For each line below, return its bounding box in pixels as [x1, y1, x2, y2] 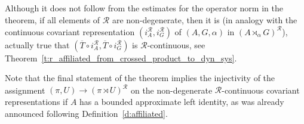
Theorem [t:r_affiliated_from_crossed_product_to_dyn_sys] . [5, 51, 237, 64]
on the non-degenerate [130, 83, 213, 96]
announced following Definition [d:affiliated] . [5, 107, 168, 119]
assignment [5, 83, 45, 96]
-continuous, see [147, 38, 205, 51]
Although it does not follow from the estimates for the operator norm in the [5, 2, 283, 14]
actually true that [5, 38, 70, 51]
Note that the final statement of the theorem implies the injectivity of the [5, 72, 275, 84]
